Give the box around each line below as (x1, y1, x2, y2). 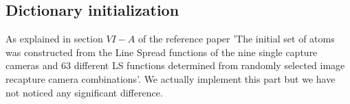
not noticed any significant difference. (6, 85, 163, 99)
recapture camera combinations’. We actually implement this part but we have (6, 71, 336, 86)
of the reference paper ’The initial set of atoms (138, 31, 335, 46)
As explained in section (6, 31, 103, 46)
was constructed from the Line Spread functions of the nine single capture (6, 44, 318, 59)
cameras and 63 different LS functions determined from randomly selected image (6, 58, 345, 73)
